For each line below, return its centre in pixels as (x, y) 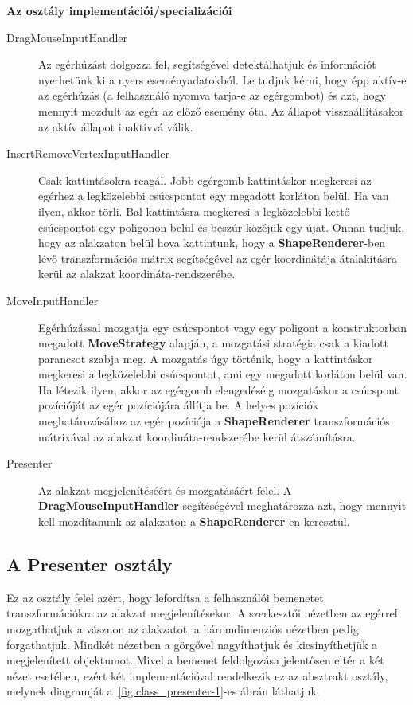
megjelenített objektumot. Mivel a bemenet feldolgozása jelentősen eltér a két (195, 660)
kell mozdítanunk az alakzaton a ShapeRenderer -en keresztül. (194, 521)
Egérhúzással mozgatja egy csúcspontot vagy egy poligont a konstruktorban (223, 327)
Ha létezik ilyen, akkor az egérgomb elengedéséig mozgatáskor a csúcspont (219, 389)
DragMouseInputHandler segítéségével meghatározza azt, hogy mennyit (222, 505)
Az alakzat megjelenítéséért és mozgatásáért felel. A (165, 490)
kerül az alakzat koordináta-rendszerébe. (137, 274)
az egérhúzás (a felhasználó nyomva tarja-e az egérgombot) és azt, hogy (212, 95)
